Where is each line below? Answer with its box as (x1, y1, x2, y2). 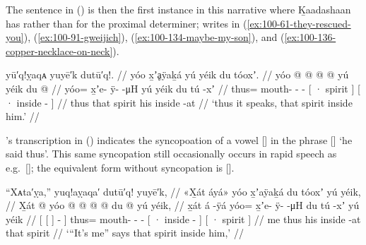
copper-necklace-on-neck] (6, 43, 113, 58)
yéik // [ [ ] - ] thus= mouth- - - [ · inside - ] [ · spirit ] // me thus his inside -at (6, 211, 361, 226)
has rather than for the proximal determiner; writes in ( (6, 16, 247, 30)
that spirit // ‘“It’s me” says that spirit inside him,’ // (6, 225, 244, 240)
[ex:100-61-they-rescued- (247, 16, 351, 30)
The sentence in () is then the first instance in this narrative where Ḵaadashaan (6, 2, 351, 16)
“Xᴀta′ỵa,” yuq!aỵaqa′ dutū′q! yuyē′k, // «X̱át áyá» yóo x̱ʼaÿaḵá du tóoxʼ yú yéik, (6, 184, 361, 198)
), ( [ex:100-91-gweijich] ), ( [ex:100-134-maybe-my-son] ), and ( (23, 30, 285, 44)
